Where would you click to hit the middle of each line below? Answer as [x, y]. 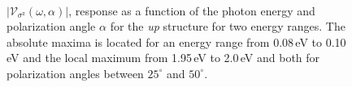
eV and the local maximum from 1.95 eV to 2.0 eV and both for [163, 58]
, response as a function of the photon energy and [192, 10]
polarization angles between [75, 73]
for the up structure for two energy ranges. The [228, 26]
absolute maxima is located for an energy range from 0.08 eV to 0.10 [176, 41]
